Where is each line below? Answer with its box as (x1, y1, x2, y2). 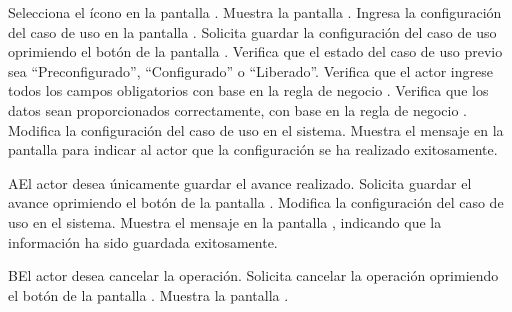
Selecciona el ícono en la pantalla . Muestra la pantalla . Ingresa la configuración (8, 2, 502, 22)
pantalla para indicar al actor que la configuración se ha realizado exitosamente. (8, 139, 498, 160)
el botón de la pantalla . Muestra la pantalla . (8, 284, 289, 305)
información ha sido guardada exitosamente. (8, 231, 278, 252)
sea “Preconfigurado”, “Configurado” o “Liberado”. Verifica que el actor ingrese (8, 60, 493, 81)
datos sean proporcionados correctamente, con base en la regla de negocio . (8, 99, 467, 120)
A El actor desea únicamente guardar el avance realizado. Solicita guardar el (8, 172, 472, 193)
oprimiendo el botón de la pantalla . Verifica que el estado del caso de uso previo (8, 41, 503, 62)
